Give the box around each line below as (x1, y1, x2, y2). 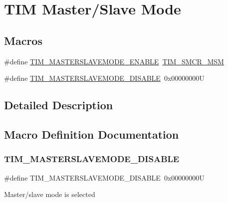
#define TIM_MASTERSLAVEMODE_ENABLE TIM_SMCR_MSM (4, 56, 224, 66)
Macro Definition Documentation (4, 126, 179, 142)
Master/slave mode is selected (4, 189, 95, 200)
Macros (4, 32, 42, 48)
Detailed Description (4, 97, 113, 113)
